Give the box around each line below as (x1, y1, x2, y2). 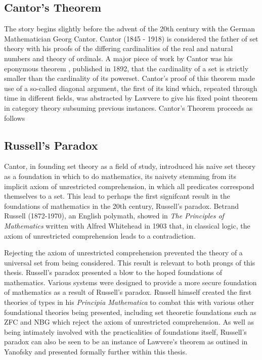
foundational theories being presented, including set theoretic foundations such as (4, 306, 256, 317)
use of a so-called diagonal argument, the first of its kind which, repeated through (4, 82, 257, 93)
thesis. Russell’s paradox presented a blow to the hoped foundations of (4, 267, 222, 278)
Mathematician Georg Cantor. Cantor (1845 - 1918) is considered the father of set (4, 33, 258, 43)
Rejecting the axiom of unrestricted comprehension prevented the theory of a (4, 247, 243, 258)
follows (4, 112, 25, 123)
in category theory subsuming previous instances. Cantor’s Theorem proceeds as (4, 102, 253, 113)
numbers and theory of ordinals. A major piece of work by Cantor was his (4, 53, 233, 63)
